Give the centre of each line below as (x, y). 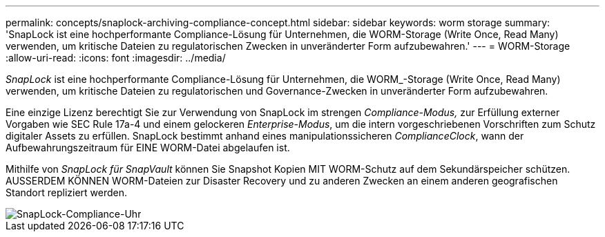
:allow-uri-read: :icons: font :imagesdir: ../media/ (116, 58)
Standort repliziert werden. (67, 192)
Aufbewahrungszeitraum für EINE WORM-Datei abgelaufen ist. (148, 148)
